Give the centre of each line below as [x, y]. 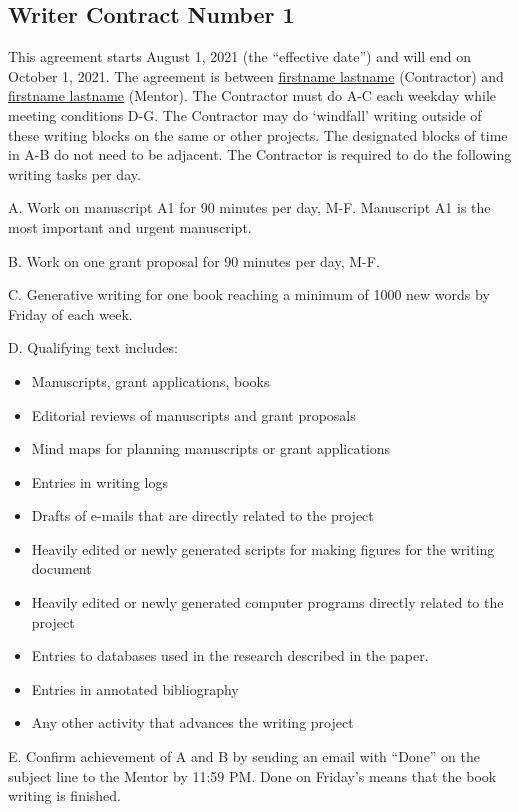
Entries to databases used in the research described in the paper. [230, 655]
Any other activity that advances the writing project [192, 722]
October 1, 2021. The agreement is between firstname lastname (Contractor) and [256, 75]
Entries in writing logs [99, 481]
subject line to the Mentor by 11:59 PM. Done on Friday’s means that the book [252, 775]
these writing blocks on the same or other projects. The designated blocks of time [258, 134]
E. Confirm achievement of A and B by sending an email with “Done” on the [244, 756]
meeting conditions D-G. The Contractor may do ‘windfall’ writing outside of [245, 114]
